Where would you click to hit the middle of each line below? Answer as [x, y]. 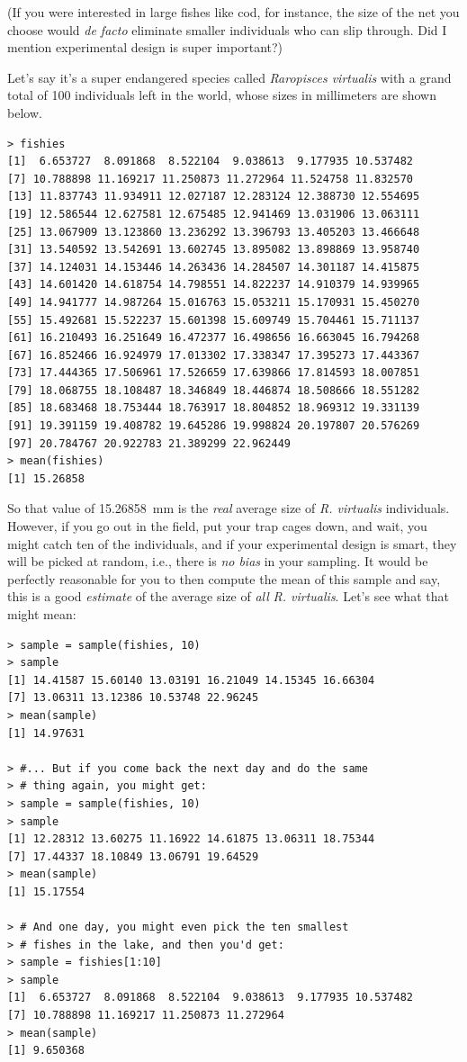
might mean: [42, 614]
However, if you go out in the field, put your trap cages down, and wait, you [217, 526]
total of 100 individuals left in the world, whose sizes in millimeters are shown [222, 95]
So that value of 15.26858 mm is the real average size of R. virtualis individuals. [229, 508]
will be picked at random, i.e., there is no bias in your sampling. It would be [218, 561]
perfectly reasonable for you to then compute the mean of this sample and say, [224, 578]
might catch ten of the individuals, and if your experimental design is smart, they [232, 543]
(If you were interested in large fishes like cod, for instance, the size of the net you [233, 12]
